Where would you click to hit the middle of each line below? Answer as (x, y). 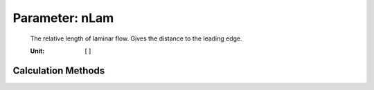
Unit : (37, 51)
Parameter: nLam (63, 18)
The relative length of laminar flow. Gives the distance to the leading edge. (136, 38)
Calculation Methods (59, 70)
